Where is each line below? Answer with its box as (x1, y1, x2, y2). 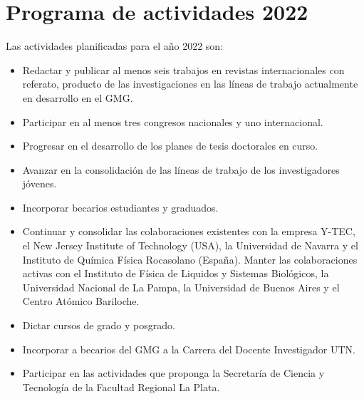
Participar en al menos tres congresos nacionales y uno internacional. (22, 114, 323, 129)
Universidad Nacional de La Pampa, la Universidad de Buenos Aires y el (22, 279, 340, 294)
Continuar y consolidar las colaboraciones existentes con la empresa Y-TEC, (22, 224, 355, 239)
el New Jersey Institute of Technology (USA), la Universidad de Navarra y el (22, 238, 358, 253)
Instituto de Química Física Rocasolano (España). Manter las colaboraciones (22, 252, 358, 266)
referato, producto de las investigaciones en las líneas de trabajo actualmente (22, 76, 358, 91)
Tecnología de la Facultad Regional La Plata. (22, 379, 220, 394)
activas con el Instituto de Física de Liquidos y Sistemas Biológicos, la (22, 266, 329, 281)
